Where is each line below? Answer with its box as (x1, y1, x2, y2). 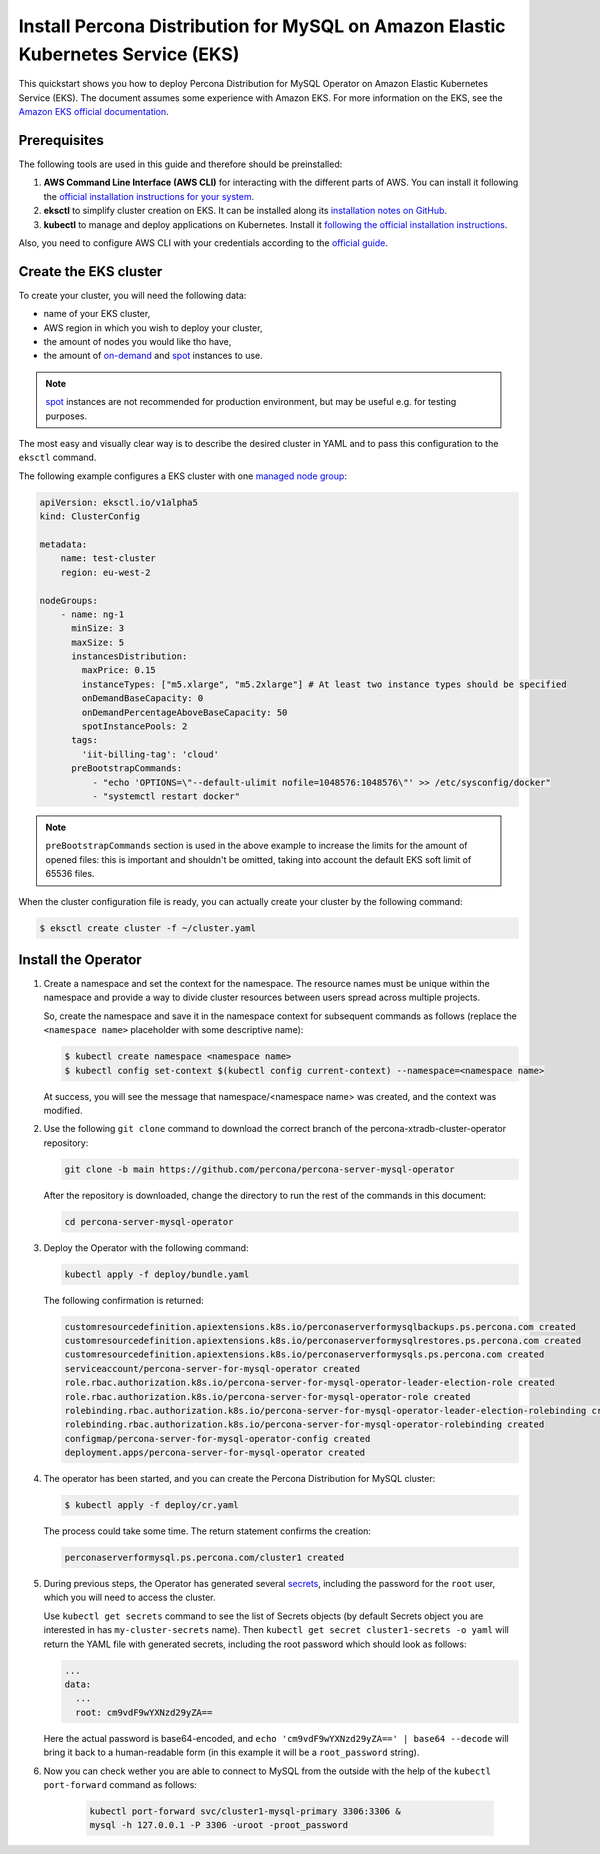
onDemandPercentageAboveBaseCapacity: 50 (81, 706, 288, 718)
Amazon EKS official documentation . (18, 106, 169, 118)
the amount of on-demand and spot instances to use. (43, 350, 264, 362)
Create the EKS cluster (18, 263, 163, 280)
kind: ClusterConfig (39, 511, 140, 522)
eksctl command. (18, 451, 97, 464)
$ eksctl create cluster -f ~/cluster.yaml (39, 922, 257, 934)
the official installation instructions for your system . (43, 190, 255, 202)
